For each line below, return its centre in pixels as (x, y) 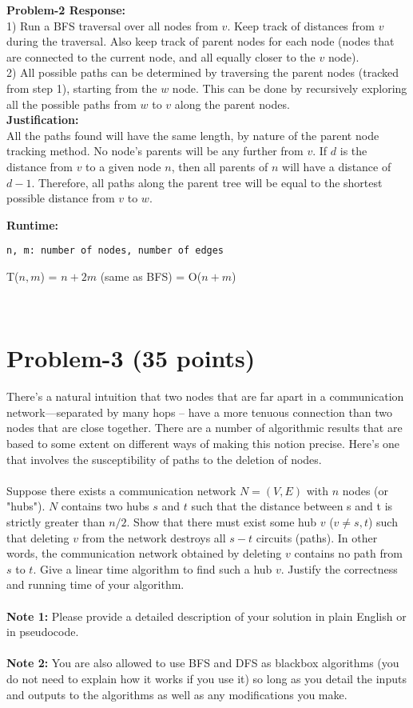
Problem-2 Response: (66, 10)
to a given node (123, 166)
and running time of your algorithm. (95, 584)
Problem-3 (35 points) (131, 358)
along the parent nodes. (232, 104)
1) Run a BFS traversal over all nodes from (112, 25)
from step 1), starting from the (82, 88)
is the (353, 151)
